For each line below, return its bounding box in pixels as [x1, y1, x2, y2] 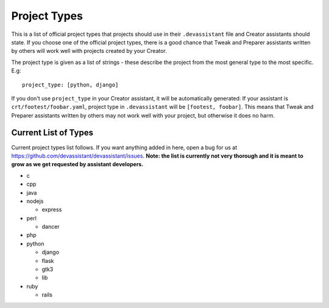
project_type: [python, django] [22, 81, 119, 88]
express [41, 206, 62, 213]
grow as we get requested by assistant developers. [11, 161, 144, 168]
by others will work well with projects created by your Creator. [11, 47, 168, 55]
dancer [41, 223, 60, 231]
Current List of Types [11, 128, 94, 138]
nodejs [26, 197, 44, 205]
